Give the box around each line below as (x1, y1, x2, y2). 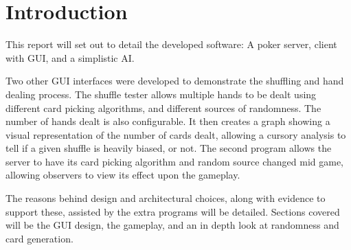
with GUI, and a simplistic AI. (5, 50, 135, 65)
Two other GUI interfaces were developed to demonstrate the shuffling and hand (5, 73, 344, 88)
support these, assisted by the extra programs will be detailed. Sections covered (5, 204, 340, 218)
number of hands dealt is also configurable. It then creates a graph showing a (5, 114, 330, 128)
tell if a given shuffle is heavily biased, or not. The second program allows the (5, 141, 332, 155)
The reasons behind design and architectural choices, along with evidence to (5, 191, 326, 205)
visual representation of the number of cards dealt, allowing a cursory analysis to (5, 127, 346, 141)
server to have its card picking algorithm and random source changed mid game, (5, 154, 343, 168)
